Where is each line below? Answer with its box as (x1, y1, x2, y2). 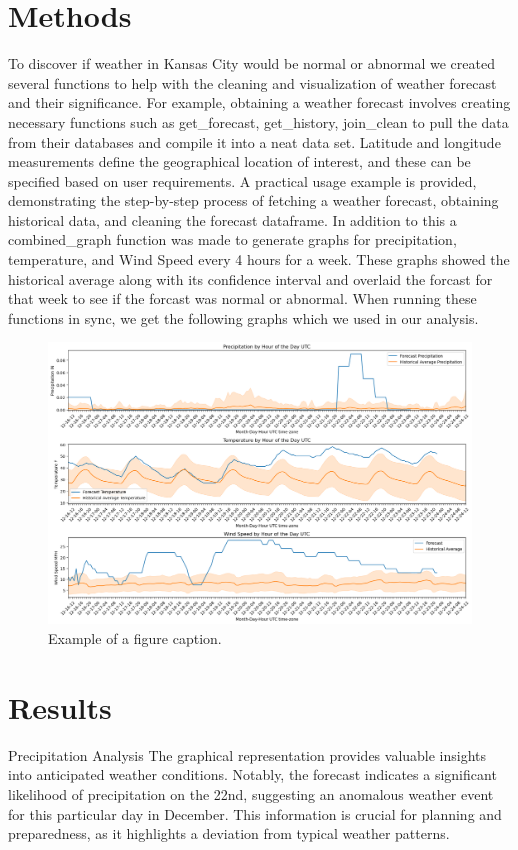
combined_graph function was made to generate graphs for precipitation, (8, 229, 457, 250)
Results (8, 686, 112, 727)
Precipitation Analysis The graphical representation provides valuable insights (8, 744, 487, 765)
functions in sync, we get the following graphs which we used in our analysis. (8, 307, 479, 328)
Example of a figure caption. (48, 628, 222, 648)
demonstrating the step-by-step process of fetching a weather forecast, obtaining (8, 190, 499, 211)
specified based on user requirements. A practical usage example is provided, (8, 170, 477, 191)
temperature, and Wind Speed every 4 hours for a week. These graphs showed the (8, 249, 510, 270)
